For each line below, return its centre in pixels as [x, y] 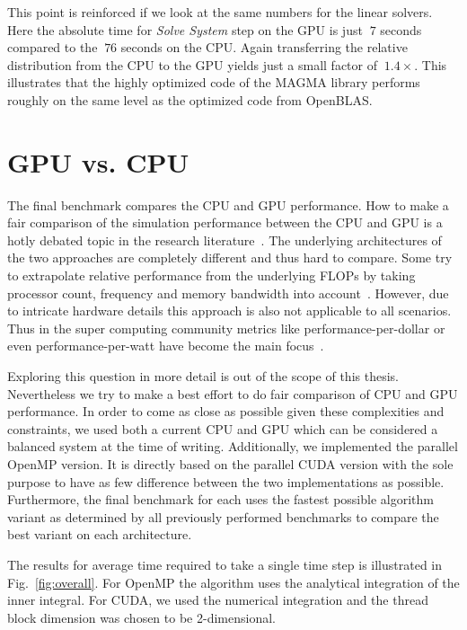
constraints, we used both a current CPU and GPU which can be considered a [223, 428]
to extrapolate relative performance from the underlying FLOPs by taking [211, 275]
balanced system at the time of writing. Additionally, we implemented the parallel [233, 446]
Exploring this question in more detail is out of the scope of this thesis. [203, 376]
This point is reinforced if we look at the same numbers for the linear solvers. [220, 12]
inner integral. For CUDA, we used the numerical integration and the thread [218, 600]
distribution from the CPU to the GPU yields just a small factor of [192, 64]
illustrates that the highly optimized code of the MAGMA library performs [214, 82]
